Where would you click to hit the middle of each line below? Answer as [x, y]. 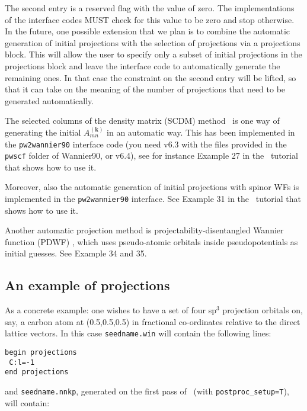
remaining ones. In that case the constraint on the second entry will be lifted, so [151, 77]
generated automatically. [49, 100]
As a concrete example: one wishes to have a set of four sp [111, 310]
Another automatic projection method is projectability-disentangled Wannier [144, 230]
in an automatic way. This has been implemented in [201, 132]
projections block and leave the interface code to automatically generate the [143, 65]
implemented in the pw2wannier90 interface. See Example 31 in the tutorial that [153, 199]
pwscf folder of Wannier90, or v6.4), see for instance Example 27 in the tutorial [151, 155]
